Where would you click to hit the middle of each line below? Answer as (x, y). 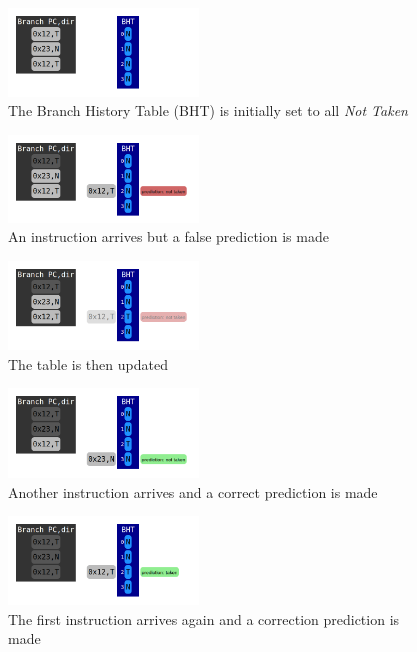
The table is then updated (88, 363)
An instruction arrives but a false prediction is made (168, 236)
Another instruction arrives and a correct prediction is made (193, 491)
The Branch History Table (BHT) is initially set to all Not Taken (208, 110)
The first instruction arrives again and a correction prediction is (204, 618)
